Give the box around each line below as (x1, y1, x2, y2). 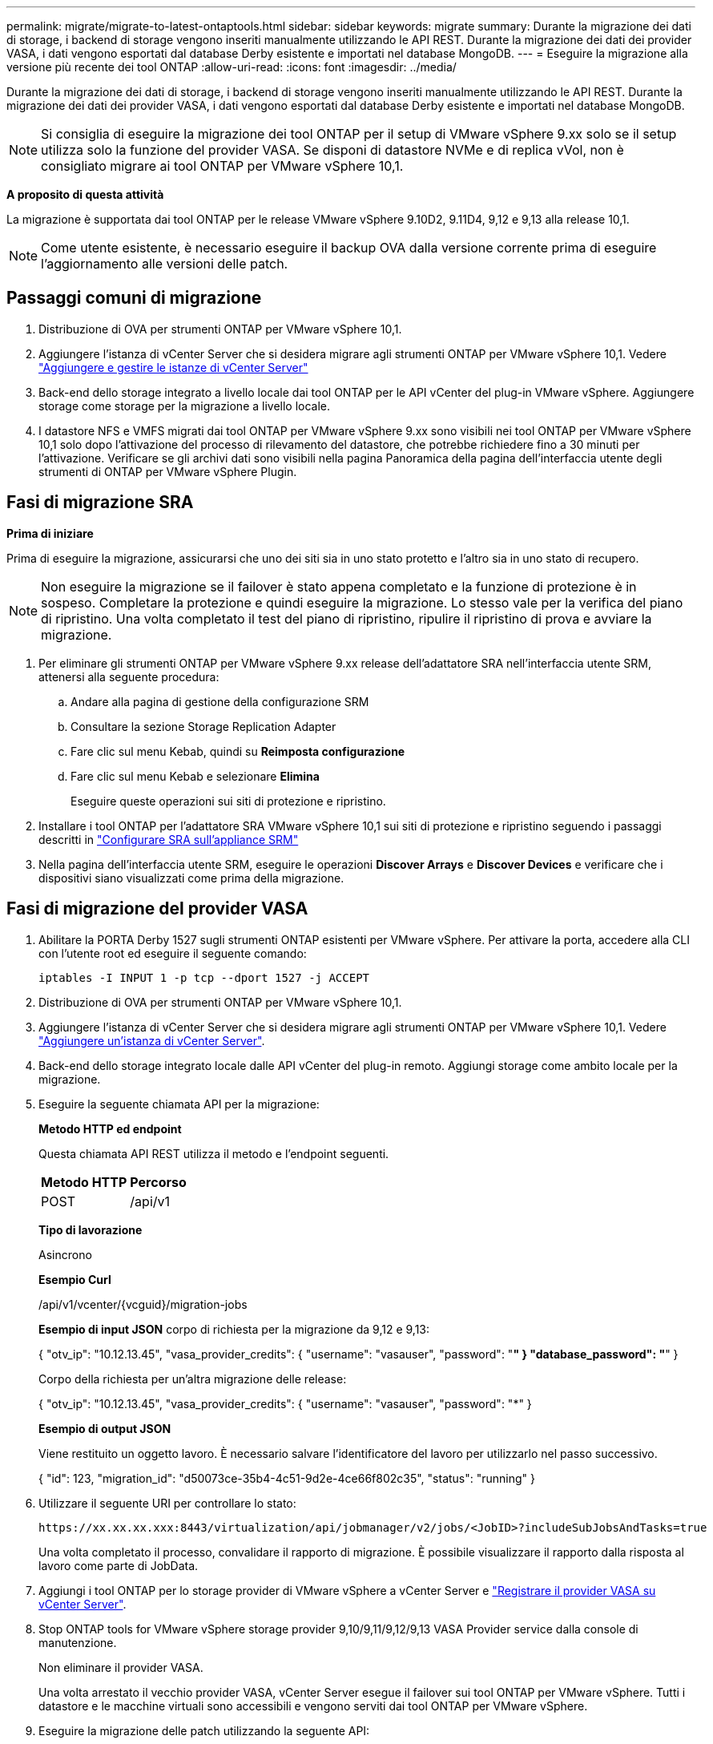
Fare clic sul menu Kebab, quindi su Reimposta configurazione (70, 744, 405, 758)
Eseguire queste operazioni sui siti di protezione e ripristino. (70, 793, 386, 808)
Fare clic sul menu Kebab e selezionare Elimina (70, 769, 320, 783)
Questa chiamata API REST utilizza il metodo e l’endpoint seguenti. (38, 1146, 389, 1161)
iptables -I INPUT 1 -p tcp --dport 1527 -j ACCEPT (38, 971, 370, 984)
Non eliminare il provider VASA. (38, 1660, 203, 1674)
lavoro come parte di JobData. (38, 1558, 199, 1572)
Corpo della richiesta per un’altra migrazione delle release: (38, 1371, 347, 1386)
